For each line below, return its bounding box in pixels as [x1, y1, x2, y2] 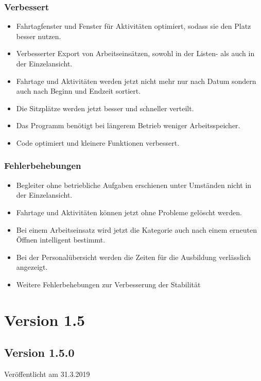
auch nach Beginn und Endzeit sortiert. [16, 85, 141, 96]
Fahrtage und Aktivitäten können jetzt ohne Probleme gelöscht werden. [16, 206, 242, 217]
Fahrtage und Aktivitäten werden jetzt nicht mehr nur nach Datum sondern [16, 75, 256, 86]
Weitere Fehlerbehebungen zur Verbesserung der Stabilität [16, 279, 201, 289]
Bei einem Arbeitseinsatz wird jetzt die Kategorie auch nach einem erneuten [16, 224, 257, 235]
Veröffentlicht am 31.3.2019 [4, 369, 90, 379]
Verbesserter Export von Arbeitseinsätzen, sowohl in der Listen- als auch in [16, 48, 255, 59]
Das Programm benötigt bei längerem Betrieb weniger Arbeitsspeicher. [16, 120, 240, 131]
